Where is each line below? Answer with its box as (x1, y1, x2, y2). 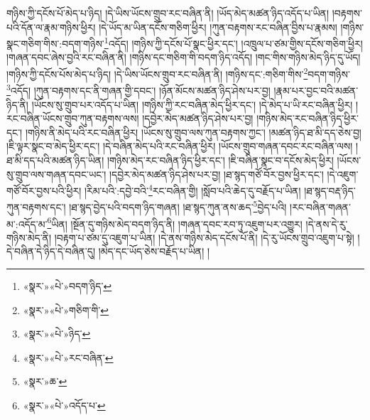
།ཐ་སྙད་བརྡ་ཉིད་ (304, 183, 356, 198)
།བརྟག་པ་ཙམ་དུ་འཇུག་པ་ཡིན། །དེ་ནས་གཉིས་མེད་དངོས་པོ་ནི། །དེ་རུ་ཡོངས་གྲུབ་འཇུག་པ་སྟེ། (54, 230, 354, 244)
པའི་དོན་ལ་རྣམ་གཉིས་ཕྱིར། (6, 19, 96, 34)
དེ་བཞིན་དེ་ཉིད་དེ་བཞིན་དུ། (6, 244, 95, 259)
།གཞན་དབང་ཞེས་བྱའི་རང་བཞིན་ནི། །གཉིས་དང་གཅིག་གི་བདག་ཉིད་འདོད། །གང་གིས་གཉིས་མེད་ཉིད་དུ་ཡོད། (6, 50, 361, 65)
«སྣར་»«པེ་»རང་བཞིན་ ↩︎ (23, 350, 114, 365)
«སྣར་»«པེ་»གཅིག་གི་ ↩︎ (23, 302, 109, 317)
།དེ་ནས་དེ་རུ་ (305, 216, 348, 231)
